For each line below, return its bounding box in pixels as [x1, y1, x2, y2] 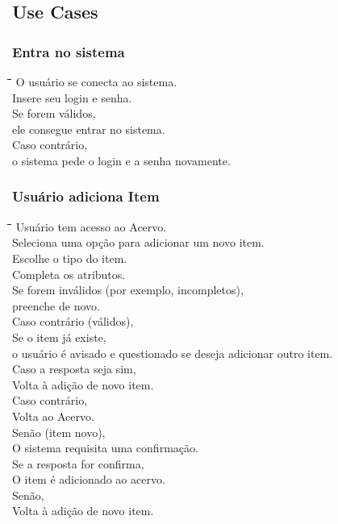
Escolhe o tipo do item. [12, 249, 127, 266]
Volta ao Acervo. [12, 407, 94, 424]
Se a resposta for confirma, [12, 455, 144, 472]
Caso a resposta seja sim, [12, 360, 136, 377]
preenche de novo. [12, 297, 100, 314]
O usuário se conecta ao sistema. [15, 73, 177, 89]
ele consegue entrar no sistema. [12, 120, 165, 137]
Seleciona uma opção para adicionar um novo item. [12, 234, 265, 251]
